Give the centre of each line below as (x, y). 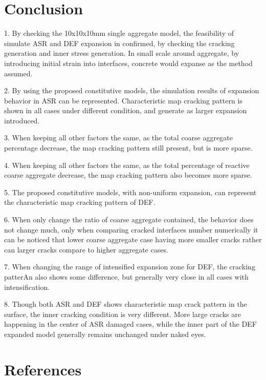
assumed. (18, 73)
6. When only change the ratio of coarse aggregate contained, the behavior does (129, 219)
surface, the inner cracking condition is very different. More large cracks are (123, 314)
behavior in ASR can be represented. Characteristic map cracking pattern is (123, 100)
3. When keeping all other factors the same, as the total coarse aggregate (118, 138)
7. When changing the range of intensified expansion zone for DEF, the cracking (130, 267)
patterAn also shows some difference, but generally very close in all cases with (126, 277)
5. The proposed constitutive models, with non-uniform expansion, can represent (130, 192)
